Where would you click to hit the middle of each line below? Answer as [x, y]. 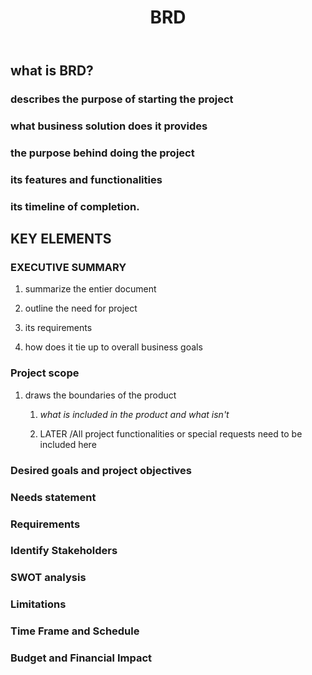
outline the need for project [81, 308]
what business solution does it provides [109, 126]
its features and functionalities [86, 179]
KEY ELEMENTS [61, 239]
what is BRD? [52, 71]
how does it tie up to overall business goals [113, 347]
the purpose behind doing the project [102, 153]
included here [68, 444]
